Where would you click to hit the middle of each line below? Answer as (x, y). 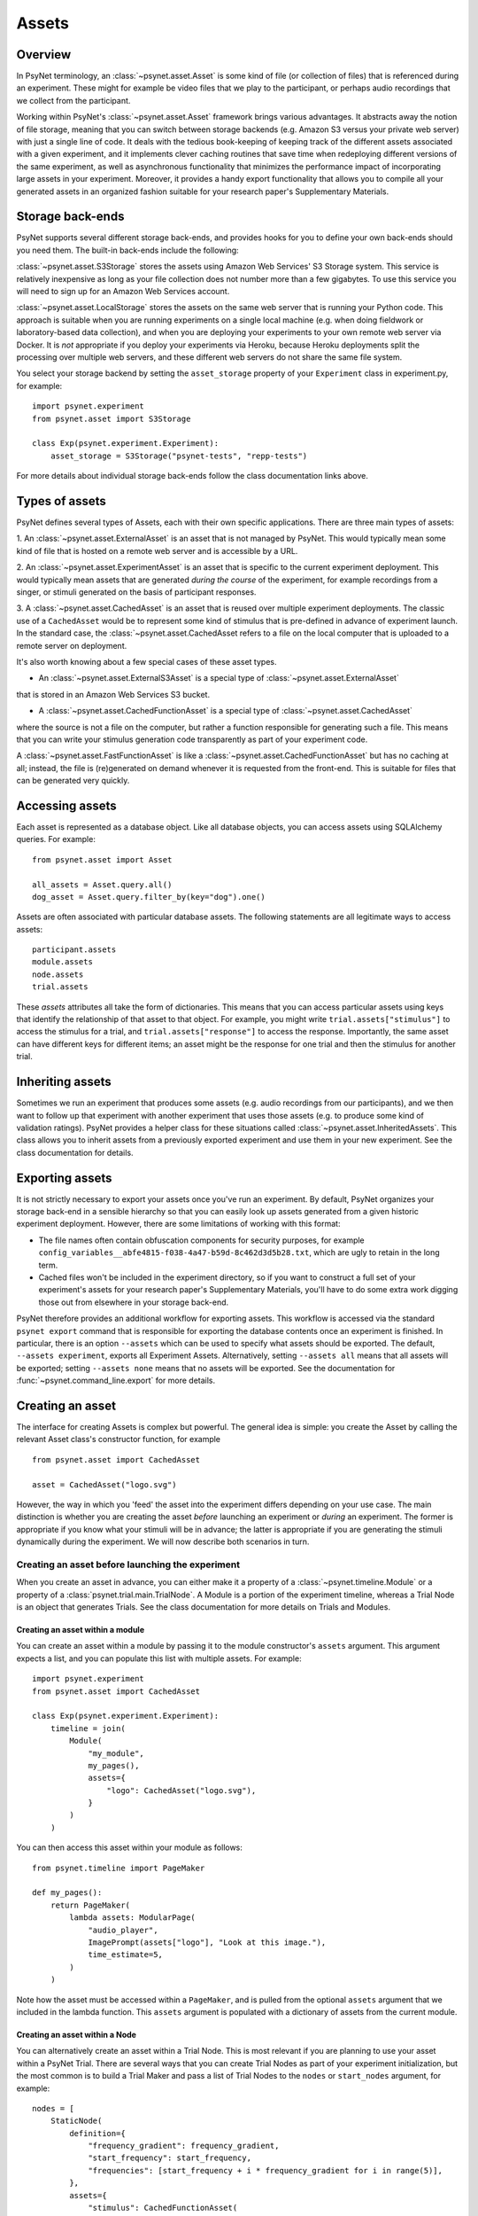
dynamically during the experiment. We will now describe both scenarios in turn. (163, 1541)
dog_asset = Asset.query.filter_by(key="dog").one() (149, 897)
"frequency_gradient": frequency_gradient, (184, 2146)
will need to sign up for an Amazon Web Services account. (123, 292)
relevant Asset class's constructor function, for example (119, 1440)
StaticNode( (76, 2121)
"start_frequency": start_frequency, (170, 2158)
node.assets (58, 974)
